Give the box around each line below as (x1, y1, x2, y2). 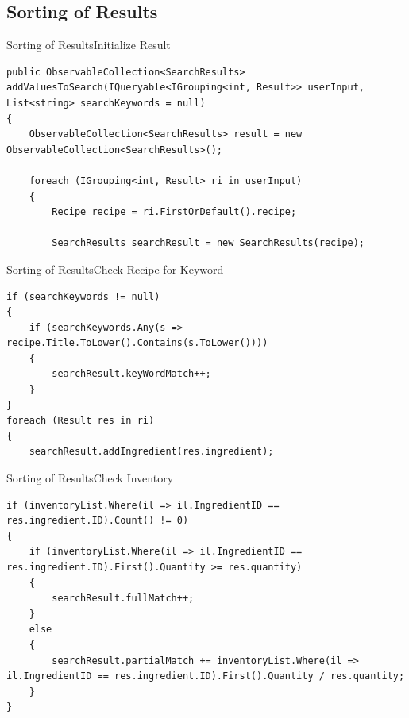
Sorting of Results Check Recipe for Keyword (6, 260, 224, 277)
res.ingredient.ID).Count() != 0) (6, 515, 189, 527)
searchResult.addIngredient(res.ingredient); (29, 446, 274, 458)
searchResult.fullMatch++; (52, 593, 195, 605)
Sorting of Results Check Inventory (6, 470, 174, 486)
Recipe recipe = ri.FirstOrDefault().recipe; (52, 206, 297, 218)
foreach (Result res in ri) (6, 415, 155, 427)
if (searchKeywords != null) (6, 290, 160, 302)
